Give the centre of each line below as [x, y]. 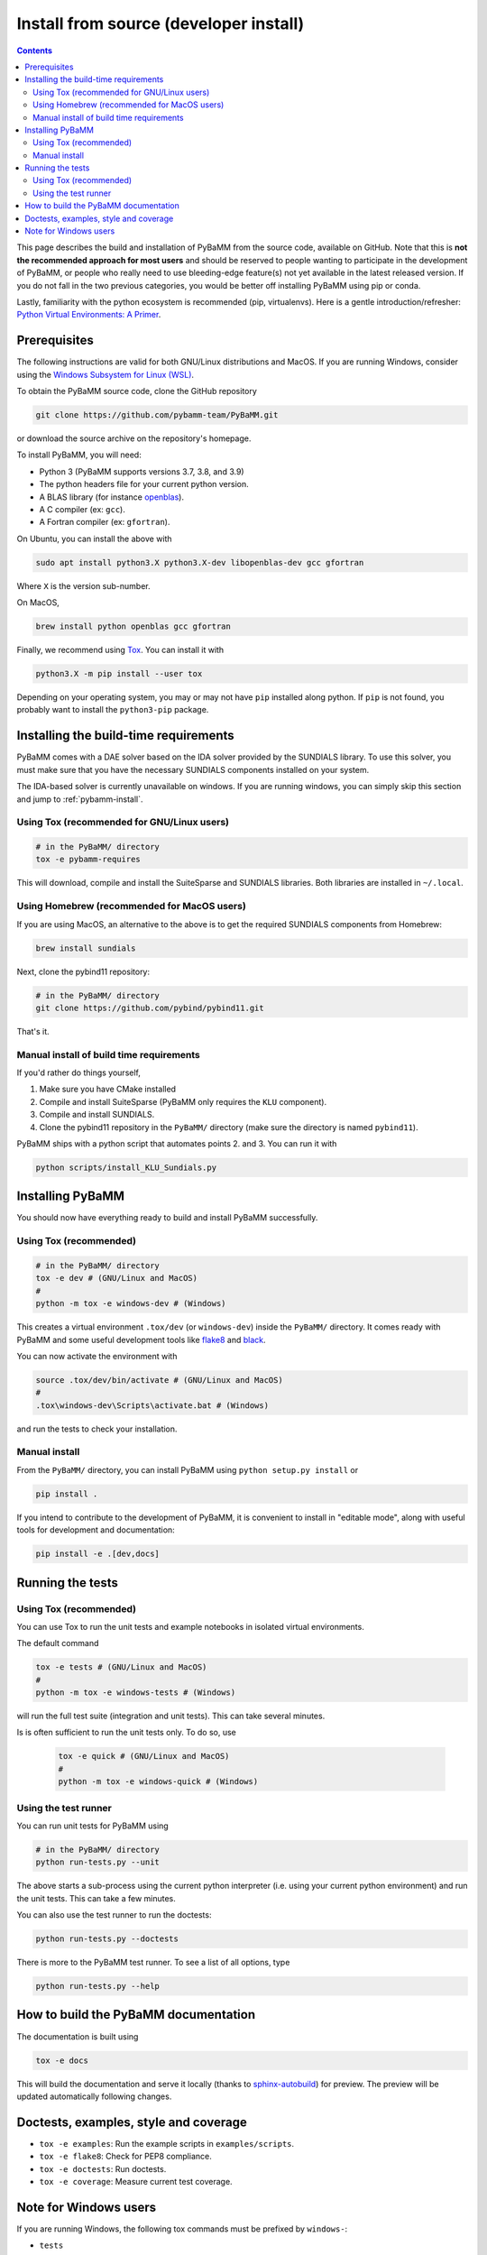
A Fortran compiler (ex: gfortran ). [105, 522]
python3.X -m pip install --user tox [119, 674]
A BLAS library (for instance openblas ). [112, 497]
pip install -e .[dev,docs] [97, 1554]
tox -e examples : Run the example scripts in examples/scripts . [167, 2143]
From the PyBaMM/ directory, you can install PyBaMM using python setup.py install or [188, 1469]
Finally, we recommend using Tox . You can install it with [120, 650]
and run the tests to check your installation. [97, 1429]
